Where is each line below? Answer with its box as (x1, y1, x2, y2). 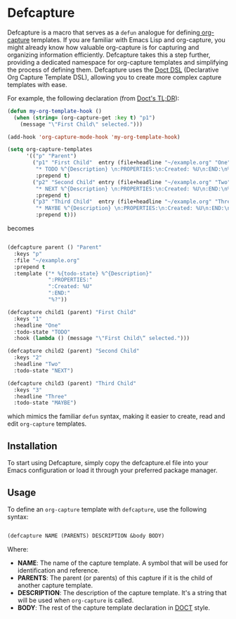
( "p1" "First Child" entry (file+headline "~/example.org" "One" (32, 159, 231, 167)
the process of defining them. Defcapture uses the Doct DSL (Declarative (7, 65, 219, 74)
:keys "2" (13, 354, 42, 361)
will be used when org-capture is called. (17, 596, 134, 604)
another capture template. (17, 581, 93, 589)
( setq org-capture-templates (7, 146, 93, 153)
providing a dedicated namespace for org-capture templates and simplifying (7, 58, 228, 66)
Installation (7, 440, 58, 452)
